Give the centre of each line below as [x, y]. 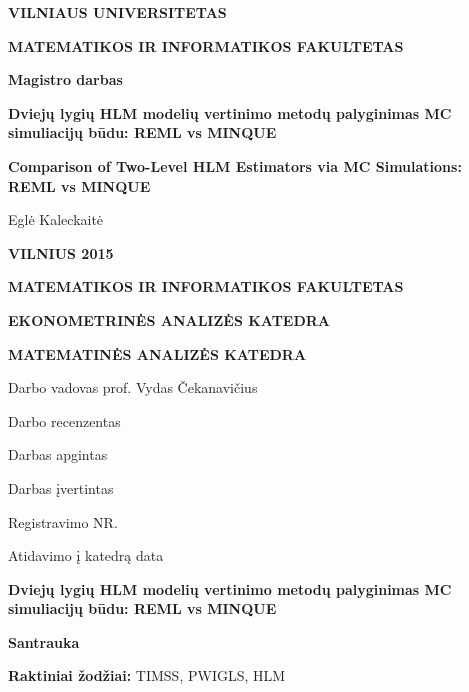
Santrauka [44, 641]
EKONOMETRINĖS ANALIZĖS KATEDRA [169, 319]
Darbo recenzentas [64, 420]
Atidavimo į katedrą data [86, 555]
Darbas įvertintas [61, 487]
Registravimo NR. [63, 521]
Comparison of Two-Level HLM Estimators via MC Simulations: [235, 165]
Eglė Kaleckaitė [56, 219]
